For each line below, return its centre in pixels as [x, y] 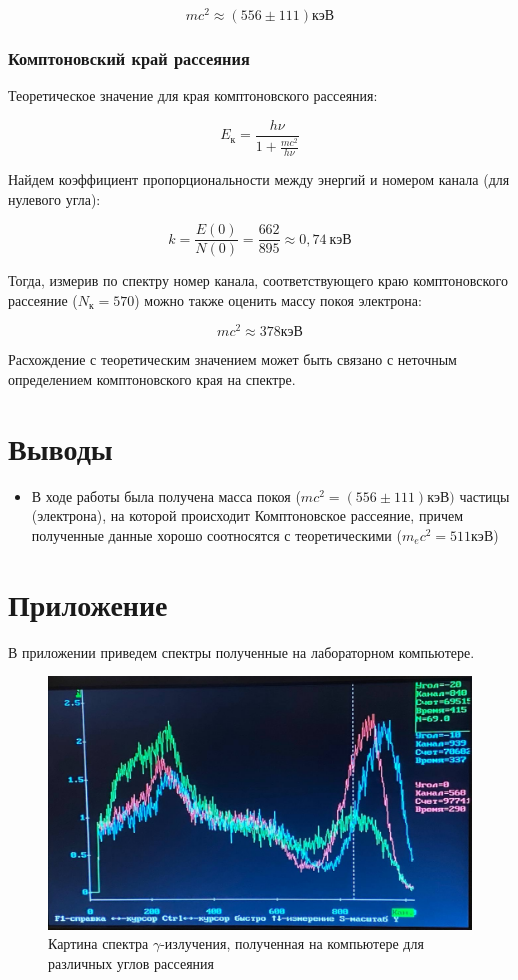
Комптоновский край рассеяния [129, 58]
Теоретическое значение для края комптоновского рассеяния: [193, 95]
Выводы [60, 447]
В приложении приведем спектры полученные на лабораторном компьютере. [241, 651]
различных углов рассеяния [131, 962]
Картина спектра [98, 943]
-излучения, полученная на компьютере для [292, 943]
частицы [484, 495]
